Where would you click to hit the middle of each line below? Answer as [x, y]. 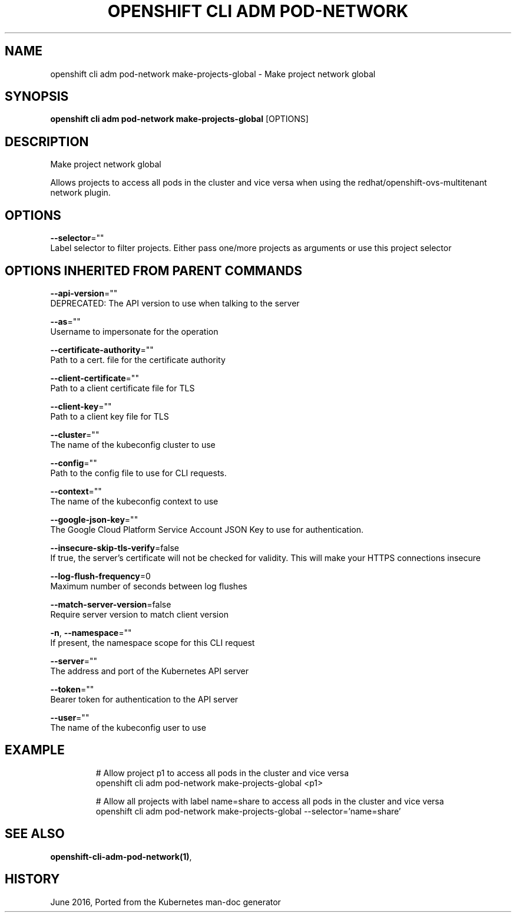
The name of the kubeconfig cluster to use [133, 444]
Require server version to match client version [139, 614]
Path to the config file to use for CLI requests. [138, 473]
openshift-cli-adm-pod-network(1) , [121, 856]
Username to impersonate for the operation [134, 331]
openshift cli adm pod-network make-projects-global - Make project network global [213, 74]
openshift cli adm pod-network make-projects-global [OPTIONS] [179, 119]
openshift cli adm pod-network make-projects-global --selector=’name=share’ [248, 811]
